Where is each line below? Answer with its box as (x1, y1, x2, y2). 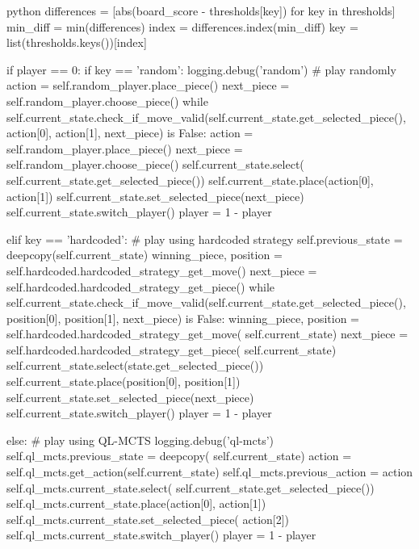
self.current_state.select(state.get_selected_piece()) (6, 357, 264, 374)
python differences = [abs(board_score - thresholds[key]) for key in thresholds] (6, 2, 396, 19)
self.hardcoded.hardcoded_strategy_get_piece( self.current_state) (6, 341, 337, 358)
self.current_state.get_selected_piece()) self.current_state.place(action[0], (6, 171, 374, 188)
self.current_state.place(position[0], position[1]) (6, 373, 241, 390)
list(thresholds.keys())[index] (6, 34, 147, 51)
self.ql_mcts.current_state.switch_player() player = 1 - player (6, 526, 316, 543)
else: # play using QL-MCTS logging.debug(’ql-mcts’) (6, 431, 274, 448)
